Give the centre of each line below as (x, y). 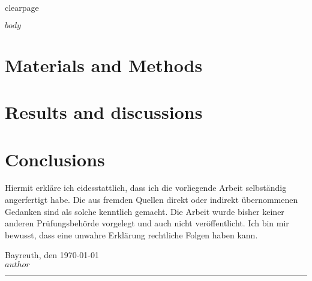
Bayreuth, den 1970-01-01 (52, 255)
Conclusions (55, 159)
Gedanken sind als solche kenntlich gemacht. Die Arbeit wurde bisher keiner (145, 211)
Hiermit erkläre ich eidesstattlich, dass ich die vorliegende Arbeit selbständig (146, 188)
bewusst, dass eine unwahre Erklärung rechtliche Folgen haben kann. (131, 234)
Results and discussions (104, 112)
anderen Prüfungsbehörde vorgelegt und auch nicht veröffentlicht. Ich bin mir (147, 223)
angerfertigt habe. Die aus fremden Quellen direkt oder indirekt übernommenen (151, 200)
